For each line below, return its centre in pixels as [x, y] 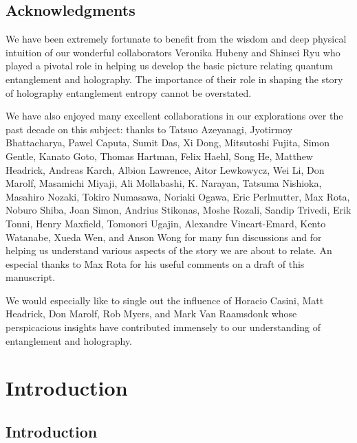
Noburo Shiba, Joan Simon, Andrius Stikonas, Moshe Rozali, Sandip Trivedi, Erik [178, 210]
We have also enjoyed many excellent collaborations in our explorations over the [174, 116]
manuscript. [31, 277]
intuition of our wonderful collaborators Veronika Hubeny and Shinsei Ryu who [173, 52]
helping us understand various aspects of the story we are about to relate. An [169, 250]
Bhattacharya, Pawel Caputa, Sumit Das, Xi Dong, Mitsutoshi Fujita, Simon [168, 143]
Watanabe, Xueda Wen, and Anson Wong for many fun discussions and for [164, 237]
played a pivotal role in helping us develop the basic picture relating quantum [169, 66]
